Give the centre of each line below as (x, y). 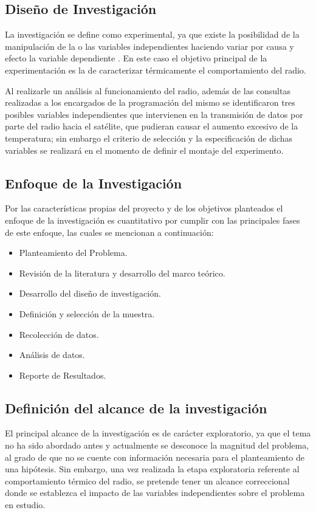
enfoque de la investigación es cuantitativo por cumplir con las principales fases (153, 220)
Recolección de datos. (59, 334)
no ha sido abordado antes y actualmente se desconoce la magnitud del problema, (157, 445)
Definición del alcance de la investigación (136, 408)
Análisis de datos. (52, 355)
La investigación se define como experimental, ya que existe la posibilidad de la (152, 34)
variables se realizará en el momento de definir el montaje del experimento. (144, 150)
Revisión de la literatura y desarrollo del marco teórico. (122, 273)
